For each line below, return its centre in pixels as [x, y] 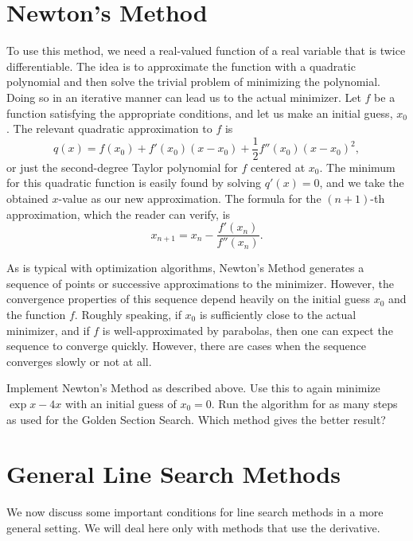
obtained [27, 198]
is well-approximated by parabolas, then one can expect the [247, 330]
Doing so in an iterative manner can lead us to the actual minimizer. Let [184, 97]
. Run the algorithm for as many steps [304, 403]
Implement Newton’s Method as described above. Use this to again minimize [193, 388]
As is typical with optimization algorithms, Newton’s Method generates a [185, 268]
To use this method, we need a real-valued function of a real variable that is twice [206, 51]
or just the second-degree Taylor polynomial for [122, 167]
